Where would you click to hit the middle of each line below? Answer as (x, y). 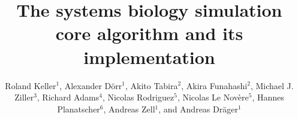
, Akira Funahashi (214, 85)
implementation (149, 57)
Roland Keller (31, 85)
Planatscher (79, 109)
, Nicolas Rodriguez (138, 97)
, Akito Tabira (151, 85)
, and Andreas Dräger (198, 109)
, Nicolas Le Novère (213, 97)
